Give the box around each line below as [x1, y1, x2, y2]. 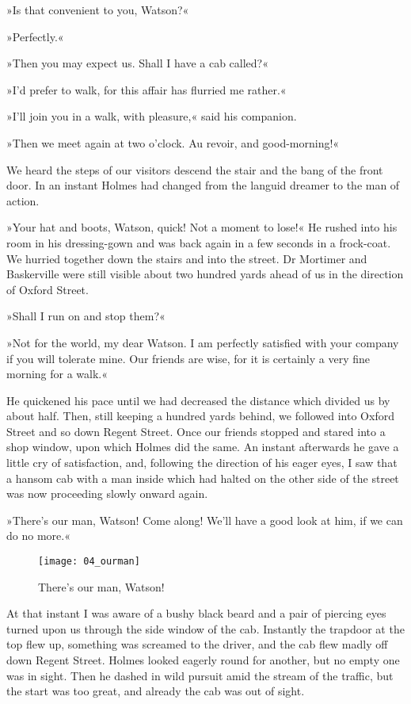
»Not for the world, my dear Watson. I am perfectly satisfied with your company [6, 334, 399, 350]
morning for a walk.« [6, 365, 108, 382]
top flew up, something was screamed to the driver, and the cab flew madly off [6, 636, 388, 652]
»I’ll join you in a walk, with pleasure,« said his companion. [6, 108, 297, 124]
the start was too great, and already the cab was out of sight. [6, 683, 305, 699]
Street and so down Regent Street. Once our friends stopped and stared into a [6, 423, 386, 439]
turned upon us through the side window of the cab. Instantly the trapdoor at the [6, 620, 405, 637]
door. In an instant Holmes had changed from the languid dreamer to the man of [6, 177, 400, 193]
